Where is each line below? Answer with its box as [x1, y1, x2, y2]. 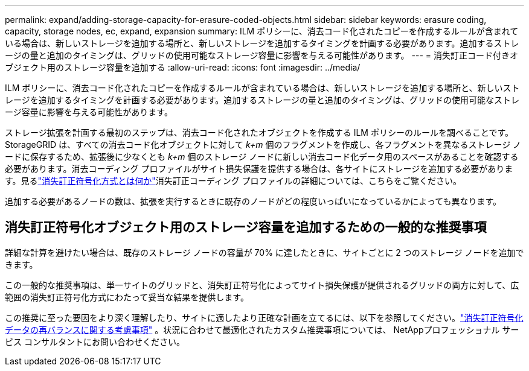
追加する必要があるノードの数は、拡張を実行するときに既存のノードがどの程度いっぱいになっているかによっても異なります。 [5, 196, 502, 206]
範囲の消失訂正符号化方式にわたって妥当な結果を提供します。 [5, 291, 249, 302]
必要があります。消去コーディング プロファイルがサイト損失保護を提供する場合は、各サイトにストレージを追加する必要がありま [5, 163, 513, 174]
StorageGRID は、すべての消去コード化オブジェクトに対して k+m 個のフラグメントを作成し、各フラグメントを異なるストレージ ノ [5, 139, 522, 150]
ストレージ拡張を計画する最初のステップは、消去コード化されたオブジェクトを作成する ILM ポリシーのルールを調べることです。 [5, 127, 514, 138]
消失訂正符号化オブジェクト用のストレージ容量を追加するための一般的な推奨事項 [5, 220, 487, 235]
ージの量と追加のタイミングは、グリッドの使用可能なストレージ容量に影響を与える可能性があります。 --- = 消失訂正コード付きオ [5, 50, 519, 60]
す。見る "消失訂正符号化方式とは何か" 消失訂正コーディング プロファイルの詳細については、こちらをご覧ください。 [5, 176, 461, 186]
